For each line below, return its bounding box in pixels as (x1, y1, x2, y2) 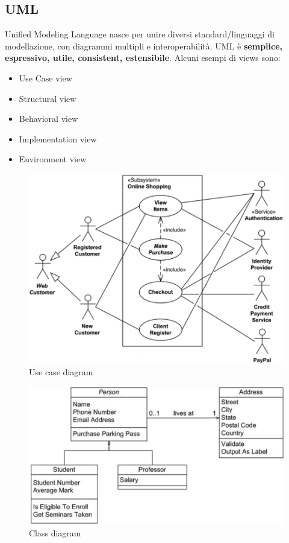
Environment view (19, 153, 87, 165)
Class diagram (29, 527, 81, 539)
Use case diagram (29, 366, 93, 378)
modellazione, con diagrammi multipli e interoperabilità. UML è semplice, (5, 39, 283, 52)
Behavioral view (19, 112, 78, 125)
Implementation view (19, 132, 97, 145)
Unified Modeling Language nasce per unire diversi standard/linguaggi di (5, 28, 275, 40)
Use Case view (19, 71, 72, 84)
